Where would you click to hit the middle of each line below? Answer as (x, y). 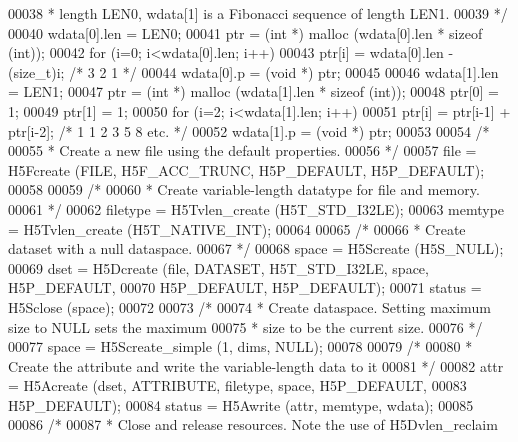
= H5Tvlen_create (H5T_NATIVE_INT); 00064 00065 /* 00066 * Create (237, 228)
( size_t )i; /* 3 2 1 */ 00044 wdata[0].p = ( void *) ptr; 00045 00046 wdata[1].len (253, 71)
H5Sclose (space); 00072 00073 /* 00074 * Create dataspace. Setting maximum (249, 306)
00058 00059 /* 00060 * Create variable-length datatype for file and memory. (244, 189)
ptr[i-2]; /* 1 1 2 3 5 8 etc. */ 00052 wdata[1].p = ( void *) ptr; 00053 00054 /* (249, 130)
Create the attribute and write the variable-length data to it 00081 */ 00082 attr (256, 365)
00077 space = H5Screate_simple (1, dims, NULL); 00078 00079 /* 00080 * (240, 346)
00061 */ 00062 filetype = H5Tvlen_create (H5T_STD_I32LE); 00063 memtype (256, 208)
